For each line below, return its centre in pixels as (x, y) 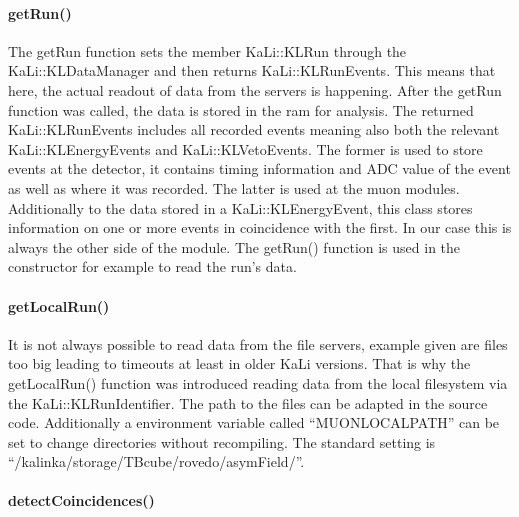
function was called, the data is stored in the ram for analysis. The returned (241, 109)
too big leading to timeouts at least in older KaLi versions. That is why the (239, 363)
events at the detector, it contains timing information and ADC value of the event (259, 168)
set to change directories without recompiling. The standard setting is (222, 441)
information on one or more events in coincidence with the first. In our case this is (260, 227)
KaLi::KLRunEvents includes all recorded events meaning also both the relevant (254, 129)
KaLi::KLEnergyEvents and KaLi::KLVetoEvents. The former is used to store (245, 148)
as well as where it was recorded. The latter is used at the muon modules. (234, 187)
